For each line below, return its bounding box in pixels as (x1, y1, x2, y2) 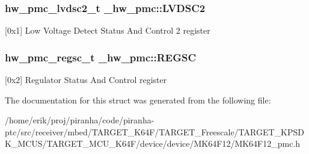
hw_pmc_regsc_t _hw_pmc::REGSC (5, 49, 197, 64)
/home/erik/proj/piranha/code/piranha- (5, 114, 154, 126)
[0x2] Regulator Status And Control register (5, 73, 167, 86)
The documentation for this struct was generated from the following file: (5, 93, 271, 106)
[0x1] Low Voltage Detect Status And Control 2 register (5, 24, 210, 37)
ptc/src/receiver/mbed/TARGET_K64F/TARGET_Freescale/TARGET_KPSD (5, 125, 304, 138)
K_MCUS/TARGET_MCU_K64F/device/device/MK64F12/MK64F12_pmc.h (5, 137, 301, 150)
